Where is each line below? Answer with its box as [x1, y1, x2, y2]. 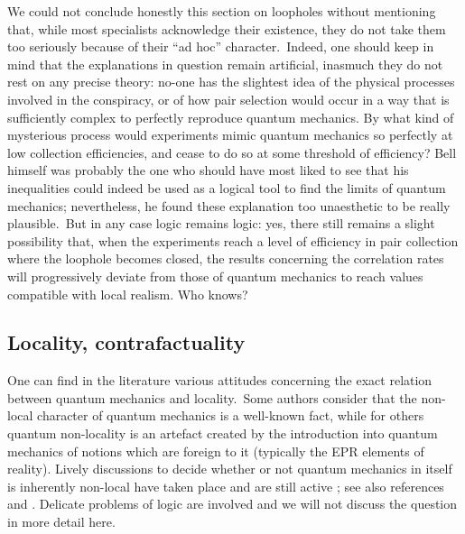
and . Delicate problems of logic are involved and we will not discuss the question [7, 494, 458, 513]
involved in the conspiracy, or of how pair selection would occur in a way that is [7, 89, 450, 108]
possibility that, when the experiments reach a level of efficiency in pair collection [7, 231, 459, 250]
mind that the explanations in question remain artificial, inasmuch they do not [7, 54, 443, 73]
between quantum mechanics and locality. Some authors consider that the [7, 388, 417, 407]
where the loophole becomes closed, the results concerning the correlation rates [7, 249, 444, 268]
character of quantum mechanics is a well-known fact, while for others [37, 406, 424, 425]
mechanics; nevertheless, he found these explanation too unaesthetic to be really [7, 196, 451, 215]
